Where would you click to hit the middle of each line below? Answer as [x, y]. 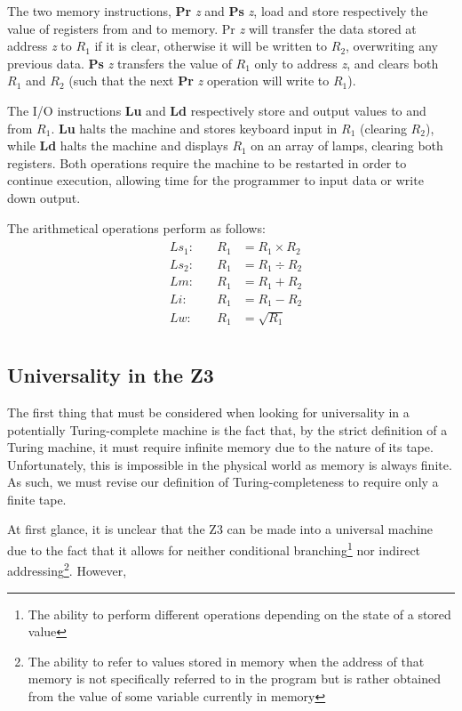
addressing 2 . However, [67, 569]
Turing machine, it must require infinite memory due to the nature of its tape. [220, 447]
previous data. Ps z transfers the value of [119, 63]
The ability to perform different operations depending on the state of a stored [239, 614]
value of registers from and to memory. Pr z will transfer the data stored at [212, 28]
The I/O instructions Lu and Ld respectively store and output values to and [217, 110]
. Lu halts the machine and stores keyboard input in [194, 128]
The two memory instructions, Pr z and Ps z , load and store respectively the [218, 11]
